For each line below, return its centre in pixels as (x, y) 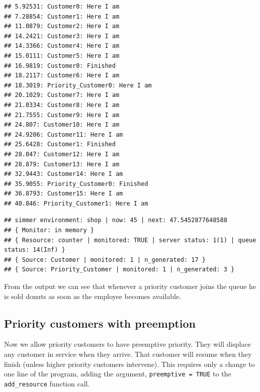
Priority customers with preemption (100, 323)
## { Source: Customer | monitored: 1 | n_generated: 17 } (105, 260)
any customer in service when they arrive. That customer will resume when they (128, 354)
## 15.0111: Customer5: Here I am (62, 56)
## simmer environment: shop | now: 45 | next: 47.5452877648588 (116, 220)
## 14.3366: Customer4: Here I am (62, 46)
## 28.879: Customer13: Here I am (62, 164)
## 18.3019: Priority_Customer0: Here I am (78, 85)
